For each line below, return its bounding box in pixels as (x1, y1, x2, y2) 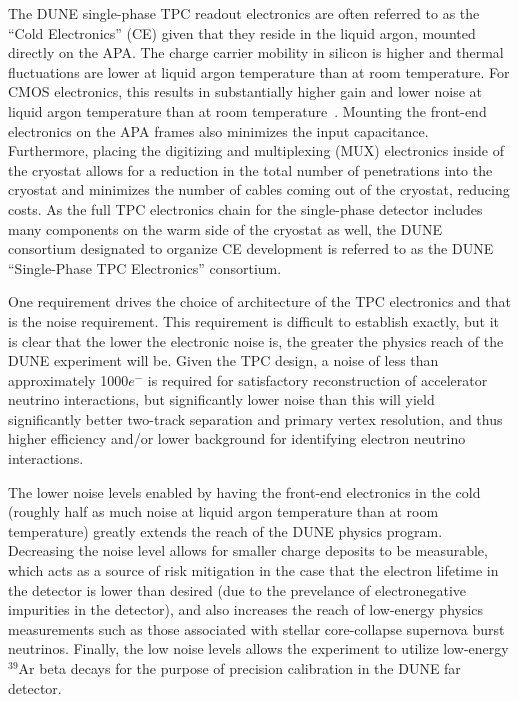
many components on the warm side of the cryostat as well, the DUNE (8, 218, 442, 239)
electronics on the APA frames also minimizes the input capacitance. (8, 120, 429, 141)
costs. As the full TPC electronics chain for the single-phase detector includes (8, 198, 483, 219)
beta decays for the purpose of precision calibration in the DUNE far (39, 658, 461, 678)
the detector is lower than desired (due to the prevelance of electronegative (8, 579, 467, 600)
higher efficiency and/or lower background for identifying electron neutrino (8, 428, 466, 449)
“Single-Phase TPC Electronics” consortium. (8, 257, 282, 278)
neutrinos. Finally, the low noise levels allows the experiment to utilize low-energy (8, 638, 509, 659)
